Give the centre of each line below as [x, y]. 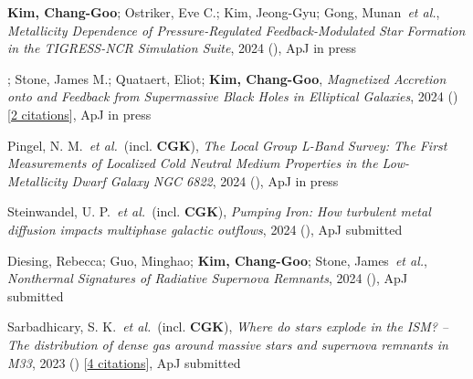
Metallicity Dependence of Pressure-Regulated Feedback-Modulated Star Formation [236, 30]
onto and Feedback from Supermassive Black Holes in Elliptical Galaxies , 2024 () [233, 96]
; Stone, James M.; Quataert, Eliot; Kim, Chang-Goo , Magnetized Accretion [227, 78]
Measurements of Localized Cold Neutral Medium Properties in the [193, 163]
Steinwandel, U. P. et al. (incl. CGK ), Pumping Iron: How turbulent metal [219, 211]
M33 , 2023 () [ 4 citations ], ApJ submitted [124, 362]
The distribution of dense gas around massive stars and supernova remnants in [228, 344]
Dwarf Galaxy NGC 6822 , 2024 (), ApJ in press [205, 180]
